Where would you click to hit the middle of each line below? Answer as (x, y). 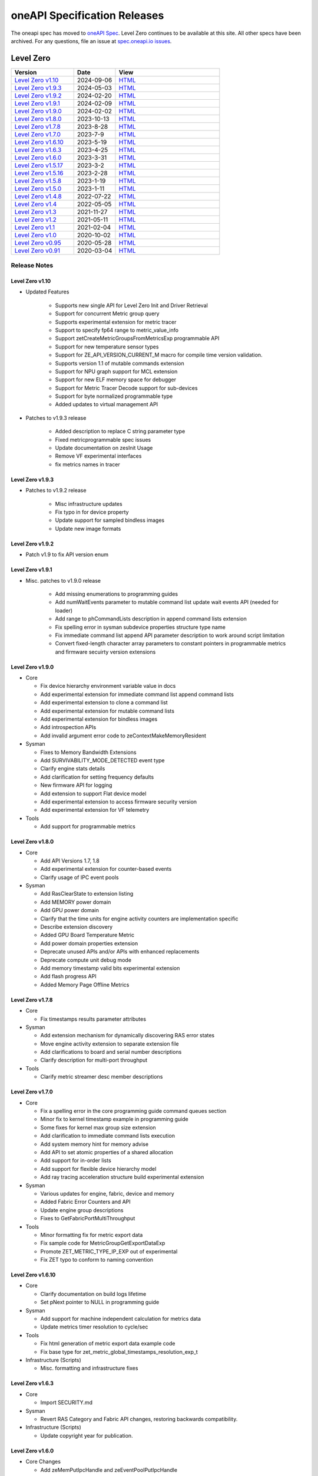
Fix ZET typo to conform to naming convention (97, 1260)
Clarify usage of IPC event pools (79, 877)
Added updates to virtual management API (107, 404)
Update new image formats (88, 528)
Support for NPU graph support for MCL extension (116, 371)
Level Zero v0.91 (37, 250)
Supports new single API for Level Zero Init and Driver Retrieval (132, 305)
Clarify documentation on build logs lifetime (93, 1294)
